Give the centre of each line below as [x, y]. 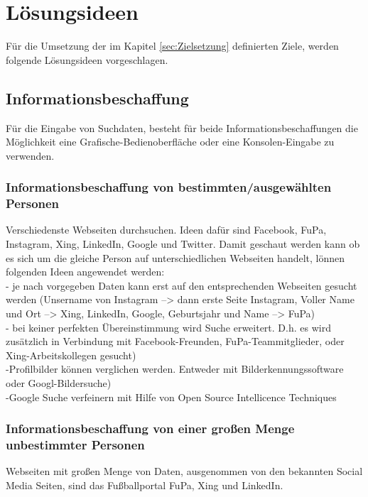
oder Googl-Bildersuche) [59, 382]
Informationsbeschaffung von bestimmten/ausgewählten [169, 187]
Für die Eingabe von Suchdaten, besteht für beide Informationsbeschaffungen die [182, 127]
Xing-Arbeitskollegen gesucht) [71, 355]
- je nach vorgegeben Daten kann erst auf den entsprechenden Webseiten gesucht [182, 285]
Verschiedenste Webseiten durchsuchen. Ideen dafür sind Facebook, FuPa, [166, 230]
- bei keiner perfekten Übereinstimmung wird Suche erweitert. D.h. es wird [168, 327]
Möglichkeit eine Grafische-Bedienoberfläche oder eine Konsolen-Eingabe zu [170, 142]
